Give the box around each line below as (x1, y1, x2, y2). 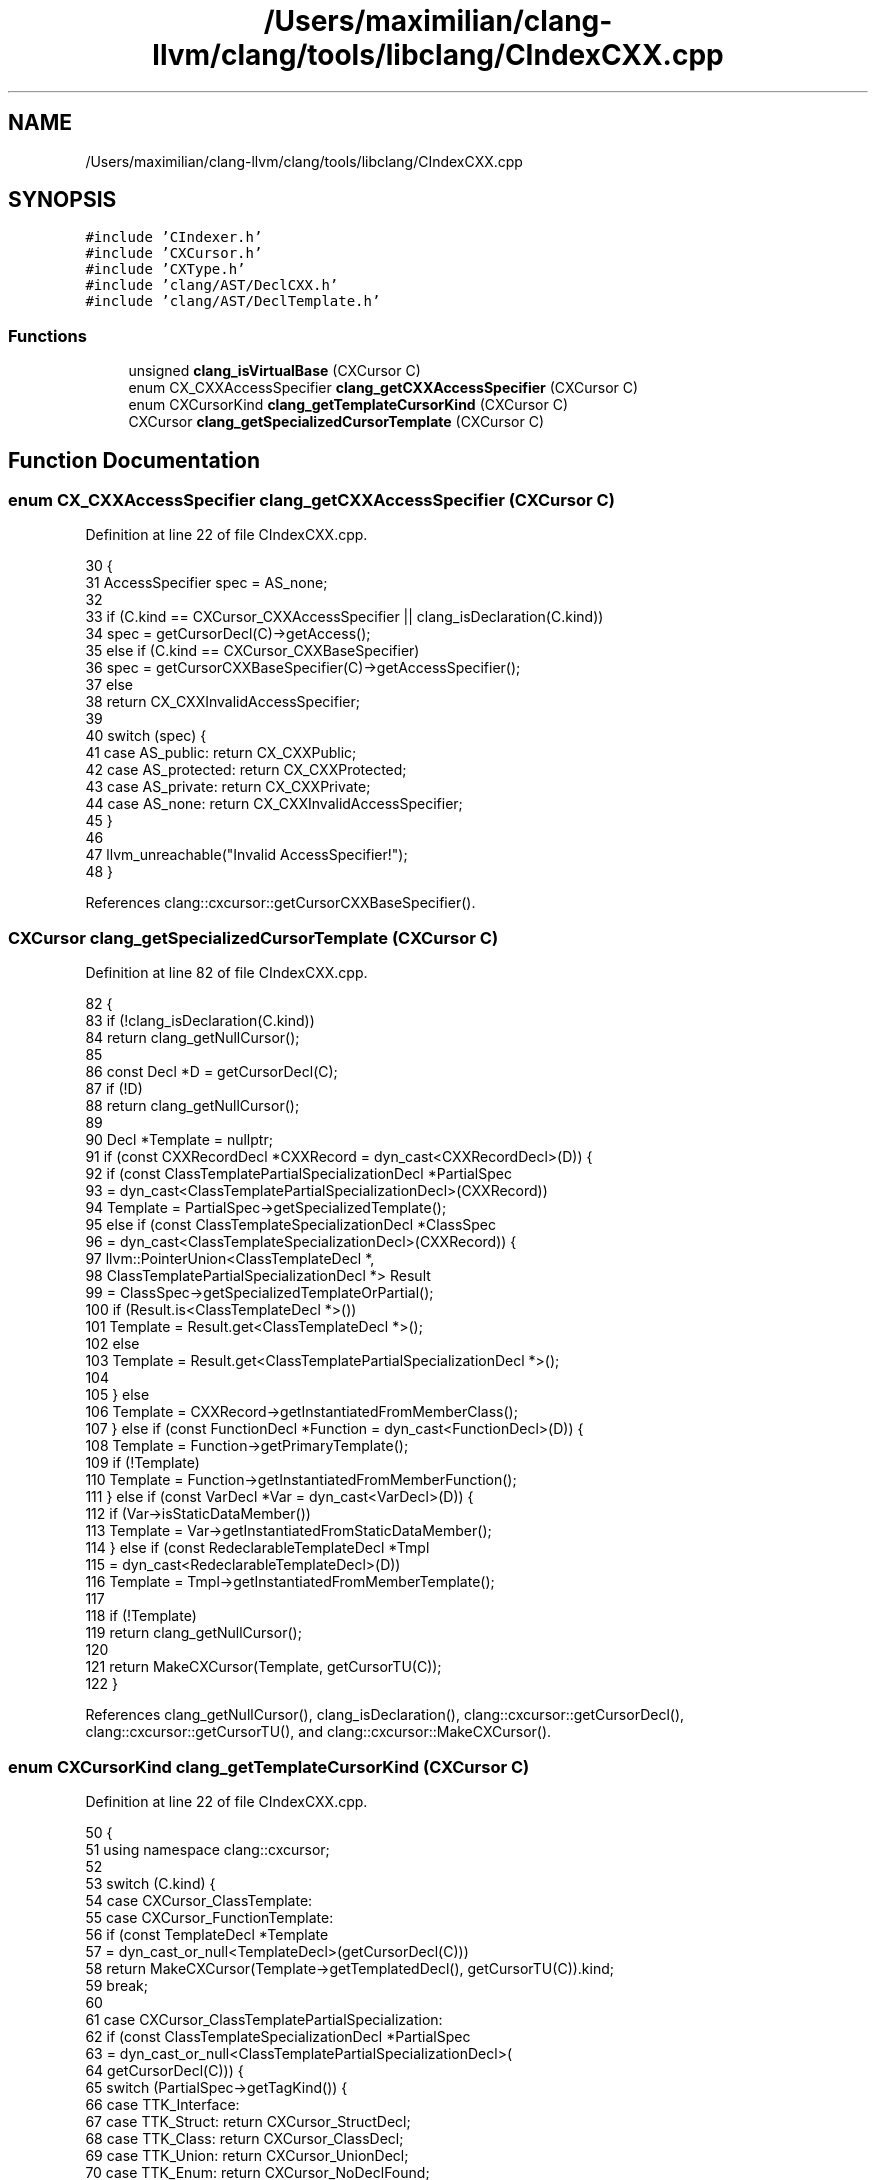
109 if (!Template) (85, 1454, 200, 1472)
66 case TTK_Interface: (85, 2095, 240, 2113)
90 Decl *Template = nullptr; (85, 1131, 273, 1149)
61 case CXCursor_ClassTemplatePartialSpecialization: (85, 2010, 443, 2028)
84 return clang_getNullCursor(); (85, 1029, 300, 1047)
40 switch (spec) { (85, 727, 207, 745)
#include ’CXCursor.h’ (85, 245, 263, 262)
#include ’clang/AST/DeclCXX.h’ (85, 277, 339, 294)
